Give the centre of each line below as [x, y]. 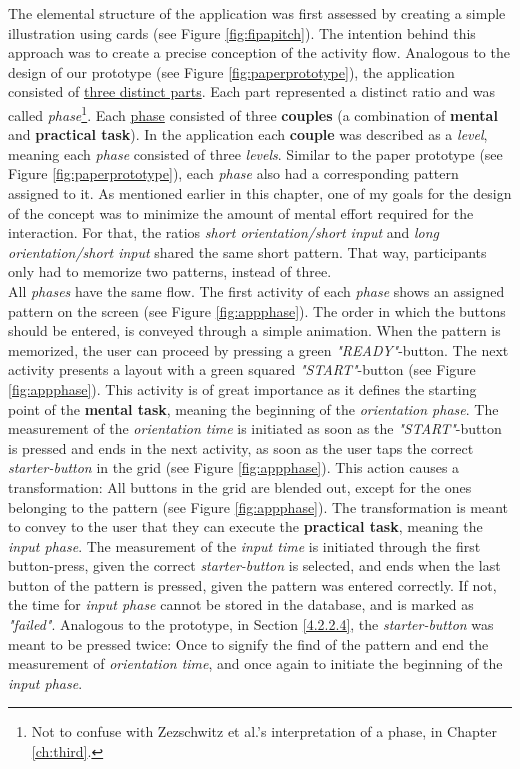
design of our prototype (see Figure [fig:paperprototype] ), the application [231, 71]
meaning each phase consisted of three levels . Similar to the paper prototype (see [255, 153]
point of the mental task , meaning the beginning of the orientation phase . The [253, 408]
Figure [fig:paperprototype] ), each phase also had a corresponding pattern [233, 173]
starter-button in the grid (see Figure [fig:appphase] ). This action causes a [234, 467]
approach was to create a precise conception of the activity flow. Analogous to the [259, 52]
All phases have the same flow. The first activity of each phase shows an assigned [256, 290]
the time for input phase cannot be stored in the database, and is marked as [241, 604]
